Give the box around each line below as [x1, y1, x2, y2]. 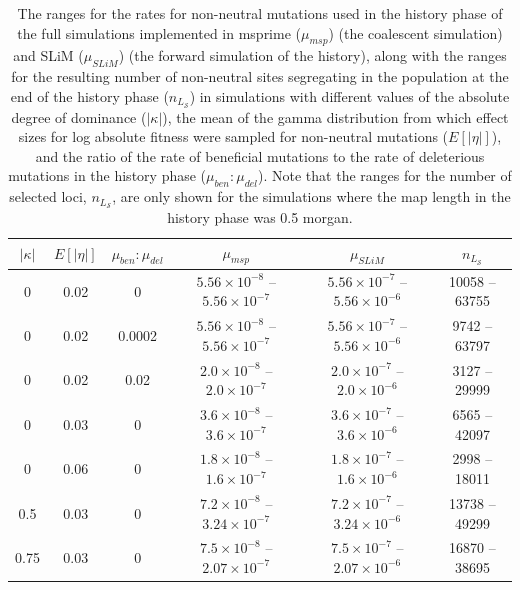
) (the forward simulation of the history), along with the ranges [118, 45, 507, 66]
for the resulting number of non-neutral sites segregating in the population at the [11, 66, 509, 87]
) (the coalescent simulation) [328, 22, 503, 43]
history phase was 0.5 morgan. [167, 207, 353, 228]
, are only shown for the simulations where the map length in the [112, 186, 511, 207]
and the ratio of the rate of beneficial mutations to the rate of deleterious [35, 145, 485, 166]
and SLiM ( [13, 45, 84, 66]
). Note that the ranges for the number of [258, 165, 512, 186]
